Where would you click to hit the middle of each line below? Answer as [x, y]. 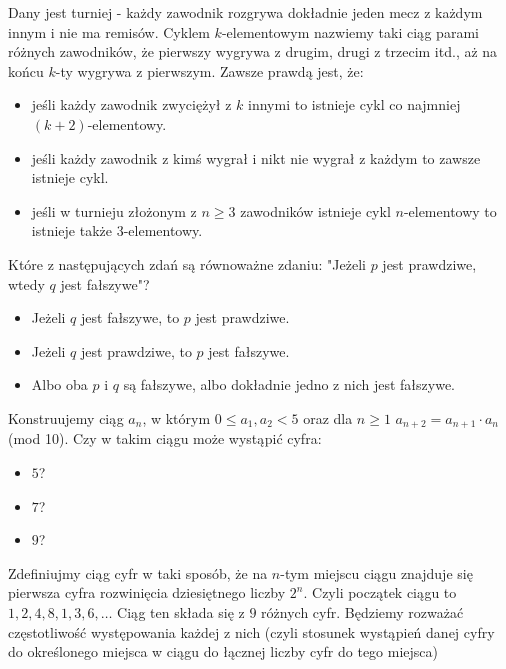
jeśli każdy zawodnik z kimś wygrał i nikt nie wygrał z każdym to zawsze [256, 157]
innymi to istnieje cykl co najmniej [354, 104]
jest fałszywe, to [130, 317]
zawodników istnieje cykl [315, 210]
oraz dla [328, 417]
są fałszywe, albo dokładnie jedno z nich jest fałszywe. [289, 384]
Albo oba [59, 384]
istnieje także [71, 230]
